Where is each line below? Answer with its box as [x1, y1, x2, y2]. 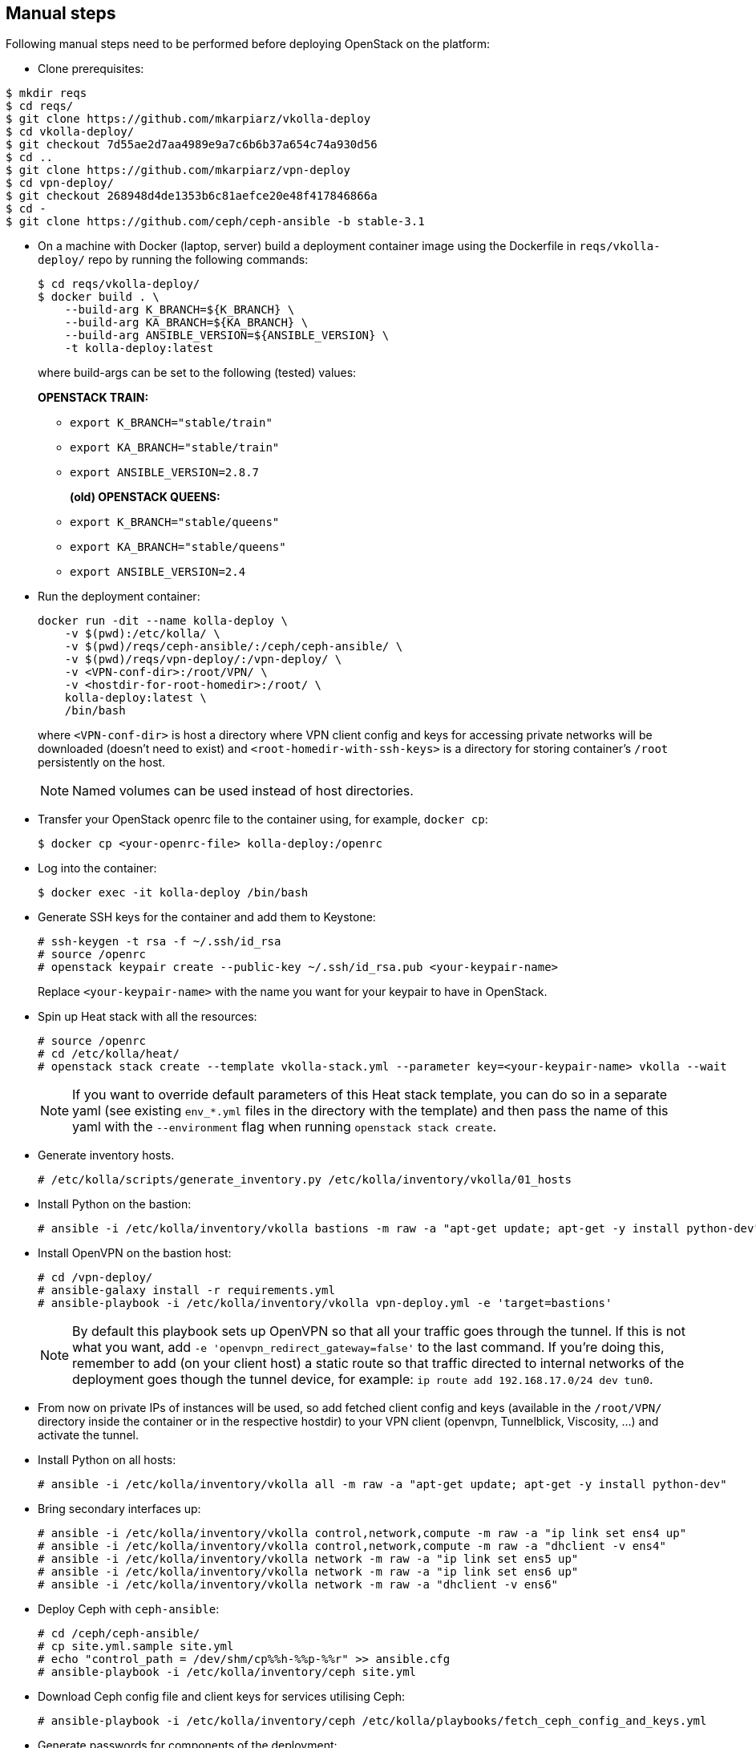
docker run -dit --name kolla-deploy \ [38, 614, 288, 628]
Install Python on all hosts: [38, 1453, 176, 1467]
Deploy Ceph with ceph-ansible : [38, 1602, 220, 1616]
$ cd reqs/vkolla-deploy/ [38, 277, 200, 291]
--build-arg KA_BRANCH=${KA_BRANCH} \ [64, 316, 309, 330]
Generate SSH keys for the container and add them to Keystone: [38, 910, 376, 925]
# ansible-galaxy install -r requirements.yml [38, 1284, 335, 1297]
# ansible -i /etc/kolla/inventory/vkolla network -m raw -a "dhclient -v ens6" [38, 1578, 559, 1592]
